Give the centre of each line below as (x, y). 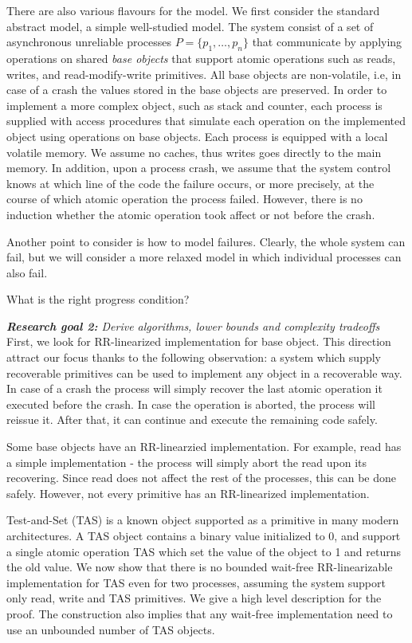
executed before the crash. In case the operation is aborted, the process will (191, 404)
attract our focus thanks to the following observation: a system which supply (194, 357)
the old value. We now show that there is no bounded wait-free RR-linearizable (200, 567)
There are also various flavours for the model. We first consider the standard (193, 10)
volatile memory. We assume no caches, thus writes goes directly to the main (194, 152)
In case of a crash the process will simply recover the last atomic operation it (194, 388)
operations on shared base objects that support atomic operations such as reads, (201, 58)
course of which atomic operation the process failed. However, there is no (184, 199)
